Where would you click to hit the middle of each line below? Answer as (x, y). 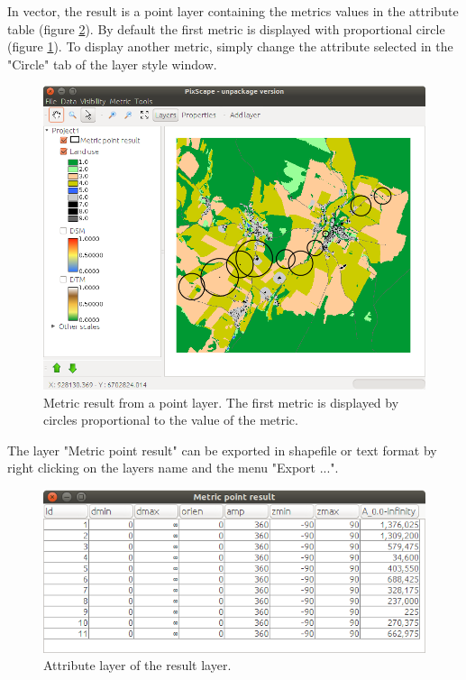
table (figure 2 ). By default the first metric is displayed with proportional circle (226, 28)
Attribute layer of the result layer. (137, 665)
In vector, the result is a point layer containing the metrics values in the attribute (233, 11)
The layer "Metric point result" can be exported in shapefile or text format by (222, 450)
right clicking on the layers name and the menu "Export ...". (173, 468)
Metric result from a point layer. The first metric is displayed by (221, 402)
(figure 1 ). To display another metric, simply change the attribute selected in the (230, 46)
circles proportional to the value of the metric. (171, 420)
